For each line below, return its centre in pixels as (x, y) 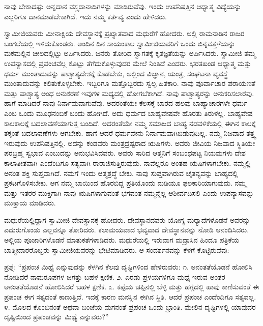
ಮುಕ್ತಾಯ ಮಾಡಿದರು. (30, 203)
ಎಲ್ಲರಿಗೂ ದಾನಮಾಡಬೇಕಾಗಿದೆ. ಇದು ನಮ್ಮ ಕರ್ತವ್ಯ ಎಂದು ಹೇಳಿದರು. (85, 16)
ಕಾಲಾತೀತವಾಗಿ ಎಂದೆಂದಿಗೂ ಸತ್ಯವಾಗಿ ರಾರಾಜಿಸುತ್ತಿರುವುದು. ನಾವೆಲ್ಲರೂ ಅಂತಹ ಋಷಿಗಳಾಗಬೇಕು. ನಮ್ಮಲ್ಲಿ (127, 162)
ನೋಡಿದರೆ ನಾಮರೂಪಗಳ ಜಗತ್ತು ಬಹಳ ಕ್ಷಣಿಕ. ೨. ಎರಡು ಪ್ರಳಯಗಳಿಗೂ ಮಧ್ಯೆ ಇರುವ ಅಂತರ (115, 276)
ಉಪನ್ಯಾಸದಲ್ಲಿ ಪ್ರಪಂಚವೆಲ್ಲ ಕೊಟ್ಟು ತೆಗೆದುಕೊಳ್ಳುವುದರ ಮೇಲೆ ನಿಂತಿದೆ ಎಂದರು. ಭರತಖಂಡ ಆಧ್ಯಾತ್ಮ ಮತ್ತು (128, 63)
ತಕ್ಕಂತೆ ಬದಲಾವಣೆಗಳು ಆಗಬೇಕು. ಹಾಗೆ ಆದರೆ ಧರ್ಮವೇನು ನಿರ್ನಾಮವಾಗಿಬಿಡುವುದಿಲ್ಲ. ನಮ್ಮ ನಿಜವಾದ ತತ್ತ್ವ (130, 133)
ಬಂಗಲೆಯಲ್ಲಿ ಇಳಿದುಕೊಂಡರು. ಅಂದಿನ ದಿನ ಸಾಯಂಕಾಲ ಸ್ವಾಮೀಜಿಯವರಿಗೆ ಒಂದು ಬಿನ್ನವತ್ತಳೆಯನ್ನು (120, 43)
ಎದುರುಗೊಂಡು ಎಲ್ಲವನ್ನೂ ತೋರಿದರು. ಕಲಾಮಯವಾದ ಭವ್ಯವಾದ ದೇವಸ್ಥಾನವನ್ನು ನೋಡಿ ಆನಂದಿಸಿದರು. (127, 230)
